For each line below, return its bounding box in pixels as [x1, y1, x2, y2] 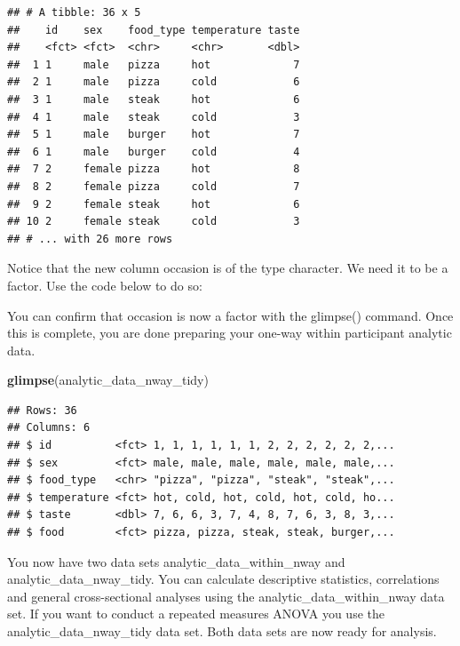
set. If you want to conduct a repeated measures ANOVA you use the [7, 604, 385, 623]
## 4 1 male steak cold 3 [7, 110, 300, 124]
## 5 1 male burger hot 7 [7, 128, 300, 141]
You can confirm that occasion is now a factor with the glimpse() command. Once [7, 306, 454, 324]
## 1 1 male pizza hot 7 [7, 58, 300, 71]
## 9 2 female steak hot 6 [7, 197, 300, 211]
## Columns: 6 [7, 421, 91, 435]
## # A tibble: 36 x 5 [7, 6, 141, 19]
